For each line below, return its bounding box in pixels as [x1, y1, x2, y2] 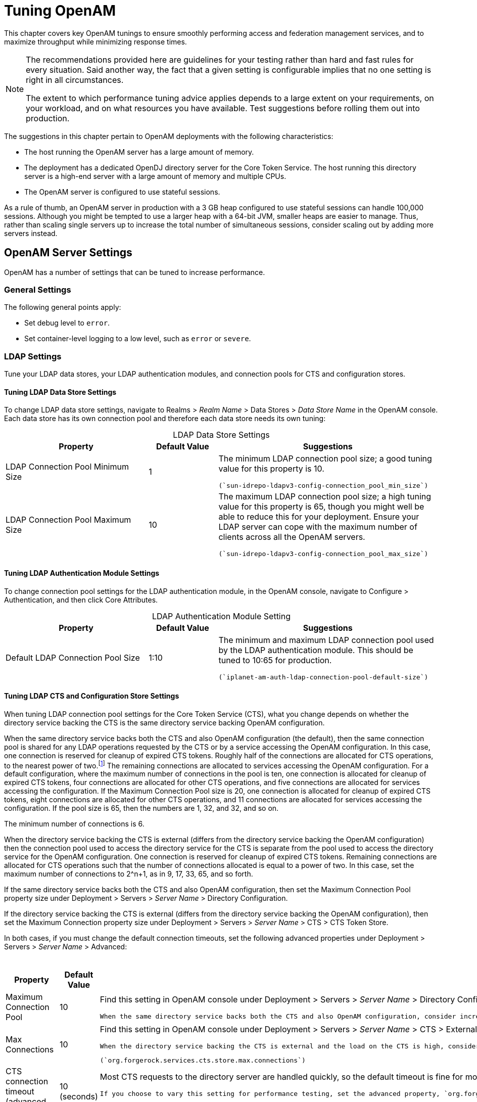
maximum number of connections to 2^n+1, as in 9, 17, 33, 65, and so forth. [4, 869, 253, 879]
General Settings [4, 284, 71, 295]
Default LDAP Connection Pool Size [6, 653, 140, 663]
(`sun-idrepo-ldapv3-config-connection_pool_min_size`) [218, 482, 428, 490]
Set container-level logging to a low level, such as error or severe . [24, 334, 251, 343]
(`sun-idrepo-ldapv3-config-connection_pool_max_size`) [218, 550, 428, 558]
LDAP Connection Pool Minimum [6, 461, 129, 472]
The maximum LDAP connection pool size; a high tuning [218, 491, 432, 502]
